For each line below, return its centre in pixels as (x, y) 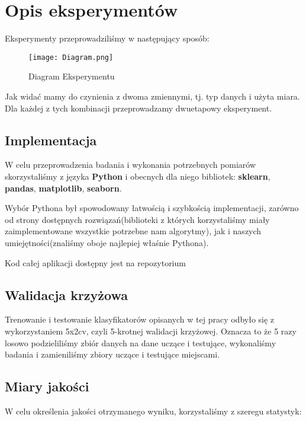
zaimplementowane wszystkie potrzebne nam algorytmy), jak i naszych (133, 231)
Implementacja (51, 140)
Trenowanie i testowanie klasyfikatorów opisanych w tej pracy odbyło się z (140, 319)
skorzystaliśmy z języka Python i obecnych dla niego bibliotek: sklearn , (138, 176)
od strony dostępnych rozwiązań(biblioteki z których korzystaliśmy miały (137, 219)
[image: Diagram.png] (71, 57)
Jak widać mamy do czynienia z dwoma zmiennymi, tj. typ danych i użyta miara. (152, 96)
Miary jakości (47, 386)
